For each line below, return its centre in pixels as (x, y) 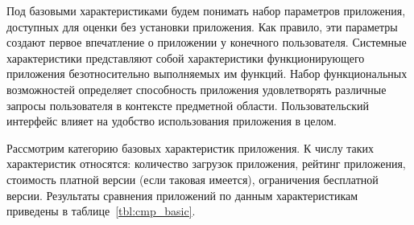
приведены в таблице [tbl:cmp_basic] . (101, 211)
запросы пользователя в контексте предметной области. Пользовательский (188, 105)
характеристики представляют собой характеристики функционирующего (186, 57)
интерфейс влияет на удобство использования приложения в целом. (172, 121)
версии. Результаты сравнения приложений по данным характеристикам (182, 195)
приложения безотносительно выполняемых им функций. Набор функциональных (207, 74)
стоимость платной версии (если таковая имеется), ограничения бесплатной (193, 179)
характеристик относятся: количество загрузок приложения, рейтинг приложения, (206, 164)
